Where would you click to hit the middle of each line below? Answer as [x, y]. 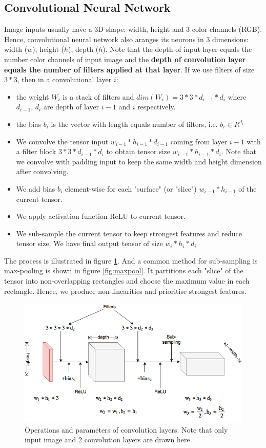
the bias [29, 124]
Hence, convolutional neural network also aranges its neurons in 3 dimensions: [127, 39]
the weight [33, 96]
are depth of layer [71, 107]
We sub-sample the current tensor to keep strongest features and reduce [129, 233]
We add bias [36, 188]
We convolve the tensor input [62, 141]
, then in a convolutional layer [64, 79]
